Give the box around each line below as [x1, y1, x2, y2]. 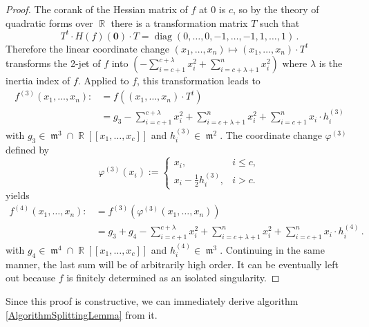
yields [6, 188, 30, 203]
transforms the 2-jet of [6, 56, 101, 71]
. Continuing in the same [220, 242, 325, 256]
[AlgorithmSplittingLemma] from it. [6, 307, 158, 321]
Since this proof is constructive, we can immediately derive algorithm [6, 293, 299, 308]
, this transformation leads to [137, 73, 261, 88]
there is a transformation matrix [111, 15, 248, 30]
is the [319, 56, 343, 71]
